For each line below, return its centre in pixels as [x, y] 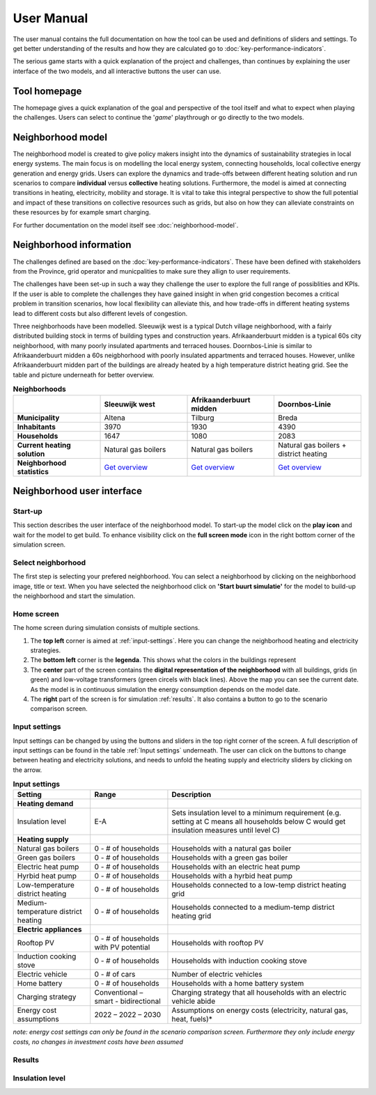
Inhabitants [36, 427]
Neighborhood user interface [78, 491]
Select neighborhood [49, 562]
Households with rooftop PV [218, 943]
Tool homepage [47, 91]
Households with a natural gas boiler [232, 849]
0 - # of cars [115, 975]
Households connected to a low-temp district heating [259, 885]
